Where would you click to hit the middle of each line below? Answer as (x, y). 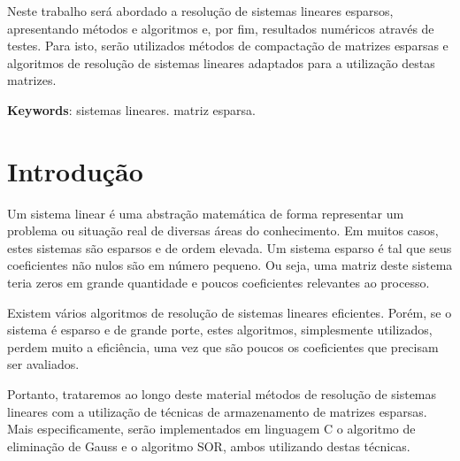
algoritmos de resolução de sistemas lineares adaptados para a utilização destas (221, 62)
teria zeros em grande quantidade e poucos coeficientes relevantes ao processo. (218, 283)
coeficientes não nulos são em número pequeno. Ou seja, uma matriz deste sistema (230, 265)
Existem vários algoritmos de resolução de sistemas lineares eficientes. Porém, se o (230, 312)
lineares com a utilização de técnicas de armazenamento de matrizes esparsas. (217, 411)
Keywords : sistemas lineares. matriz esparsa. (131, 109)
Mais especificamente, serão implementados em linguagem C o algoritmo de (211, 429)
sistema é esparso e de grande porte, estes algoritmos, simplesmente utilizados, (220, 330)
